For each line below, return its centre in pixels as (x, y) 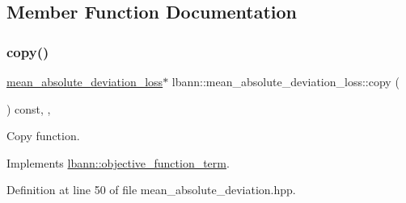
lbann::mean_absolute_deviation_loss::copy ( (285, 81)
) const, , (29, 108)
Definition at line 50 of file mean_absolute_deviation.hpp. (151, 190)
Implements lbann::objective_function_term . (118, 162)
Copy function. (43, 136)
